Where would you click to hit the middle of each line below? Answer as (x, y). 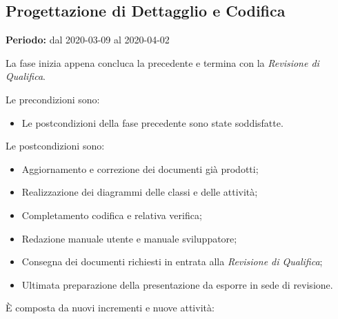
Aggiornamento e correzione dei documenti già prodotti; (140, 168)
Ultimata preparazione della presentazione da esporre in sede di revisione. (177, 284)
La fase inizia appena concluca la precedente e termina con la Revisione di (162, 62)
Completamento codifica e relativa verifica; (112, 215)
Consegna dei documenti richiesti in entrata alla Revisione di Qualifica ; (172, 261)
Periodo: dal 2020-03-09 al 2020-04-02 (88, 40)
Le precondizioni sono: (53, 99)
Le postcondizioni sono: (55, 146)
